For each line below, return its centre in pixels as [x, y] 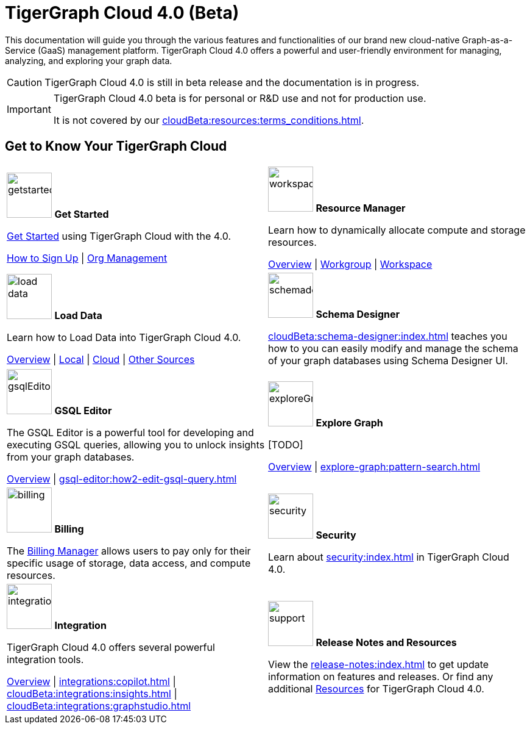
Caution [25, 82]
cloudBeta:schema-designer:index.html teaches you [388, 336]
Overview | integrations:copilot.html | [91, 681]
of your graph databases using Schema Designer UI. [388, 360]
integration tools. [45, 659]
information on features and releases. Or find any [381, 676]
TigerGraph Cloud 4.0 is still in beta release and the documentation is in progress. [232, 82]
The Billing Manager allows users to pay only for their [129, 551]
